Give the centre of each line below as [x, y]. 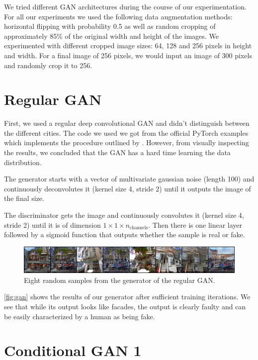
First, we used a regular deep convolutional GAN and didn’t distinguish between [127, 123]
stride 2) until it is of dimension [52, 225]
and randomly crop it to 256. [48, 65]
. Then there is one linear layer [195, 225]
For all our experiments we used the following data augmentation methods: [118, 16]
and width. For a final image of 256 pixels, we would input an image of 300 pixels [128, 55]
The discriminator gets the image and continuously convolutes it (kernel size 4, [124, 215]
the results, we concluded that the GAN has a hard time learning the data [117, 152]
